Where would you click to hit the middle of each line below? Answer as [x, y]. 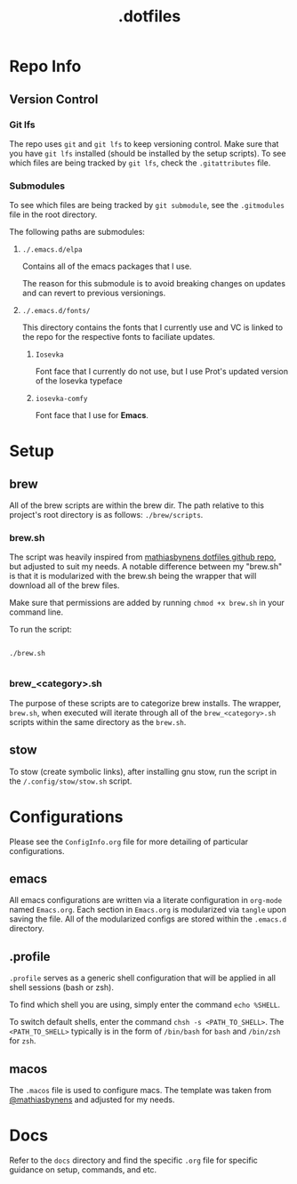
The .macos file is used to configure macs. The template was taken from [140, 1090]
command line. [36, 612]
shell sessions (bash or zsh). [61, 987]
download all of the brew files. [64, 585]
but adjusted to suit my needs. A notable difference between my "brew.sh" [146, 567]
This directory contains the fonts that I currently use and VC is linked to [152, 327]
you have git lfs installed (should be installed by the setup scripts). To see [148, 153]
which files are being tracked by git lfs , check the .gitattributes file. [140, 163]
